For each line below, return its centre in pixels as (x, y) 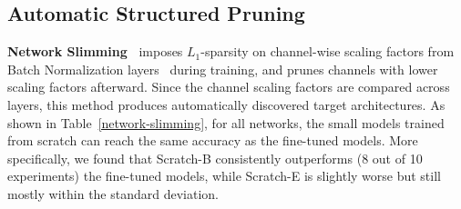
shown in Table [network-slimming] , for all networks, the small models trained (226, 122)
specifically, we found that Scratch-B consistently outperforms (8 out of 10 (215, 158)
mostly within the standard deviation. (113, 193)
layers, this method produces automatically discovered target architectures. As (226, 104)
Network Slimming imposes (95, 51)
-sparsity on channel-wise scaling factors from (328, 51)
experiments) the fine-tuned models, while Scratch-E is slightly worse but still (224, 176)
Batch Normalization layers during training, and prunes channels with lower (223, 69)
